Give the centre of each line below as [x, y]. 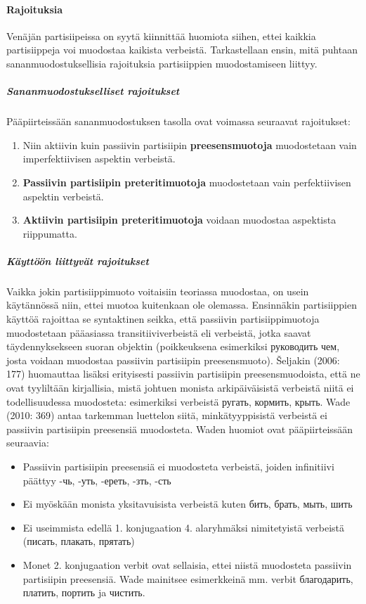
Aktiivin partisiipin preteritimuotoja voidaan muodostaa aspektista [179, 220]
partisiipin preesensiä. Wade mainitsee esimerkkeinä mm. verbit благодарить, [188, 578]
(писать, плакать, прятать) [79, 541]
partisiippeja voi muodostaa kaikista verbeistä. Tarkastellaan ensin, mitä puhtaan [182, 50]
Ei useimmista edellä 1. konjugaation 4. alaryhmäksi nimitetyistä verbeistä [184, 527]
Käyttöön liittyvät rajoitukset [78, 261]
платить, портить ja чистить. [84, 592]
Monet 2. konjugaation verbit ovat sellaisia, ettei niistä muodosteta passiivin [187, 564]
